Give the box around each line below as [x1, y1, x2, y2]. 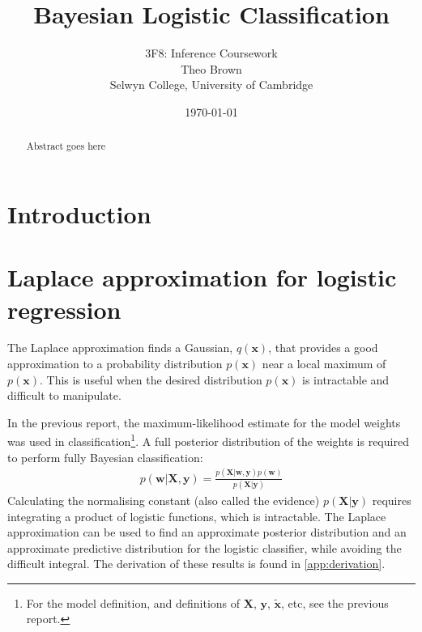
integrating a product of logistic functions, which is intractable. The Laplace [7, 507, 386, 524]
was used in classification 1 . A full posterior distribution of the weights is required [7, 431, 409, 450]
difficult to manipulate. [7, 387, 121, 404]
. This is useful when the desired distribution [40, 371, 262, 388]
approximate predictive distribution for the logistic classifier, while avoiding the [7, 539, 402, 556]
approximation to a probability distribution [7, 355, 223, 372]
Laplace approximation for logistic [7, 261, 397, 294]
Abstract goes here [26, 139, 106, 153]
